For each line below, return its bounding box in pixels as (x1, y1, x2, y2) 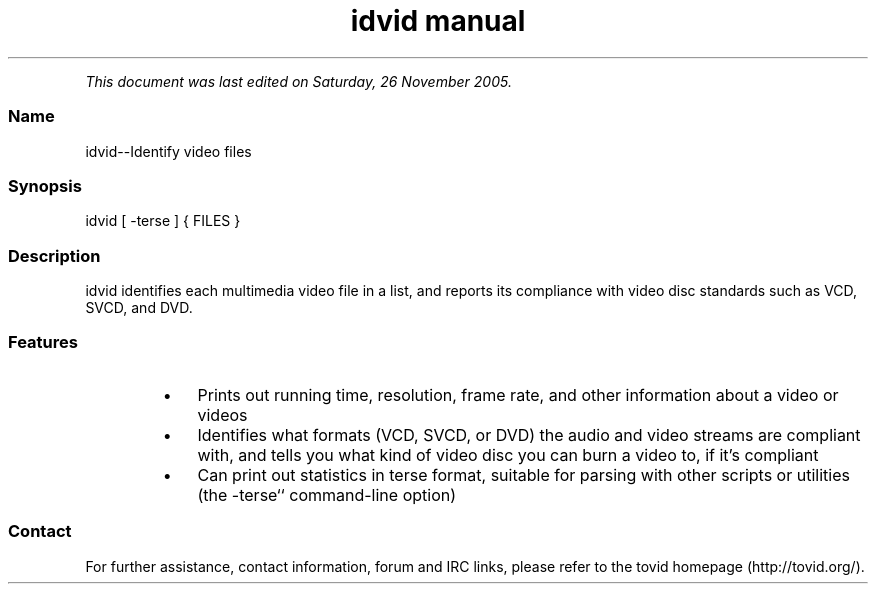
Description (8, 245, 101, 266)
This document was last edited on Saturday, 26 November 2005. (85, 72, 512, 90)
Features (8, 332, 78, 353)
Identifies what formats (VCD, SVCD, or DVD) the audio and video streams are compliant (197, 424, 861, 445)
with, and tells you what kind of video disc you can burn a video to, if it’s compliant (197, 444, 819, 465)
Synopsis (8, 175, 82, 196)
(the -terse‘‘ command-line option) (197, 484, 457, 505)
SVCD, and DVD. (85, 299, 193, 316)
